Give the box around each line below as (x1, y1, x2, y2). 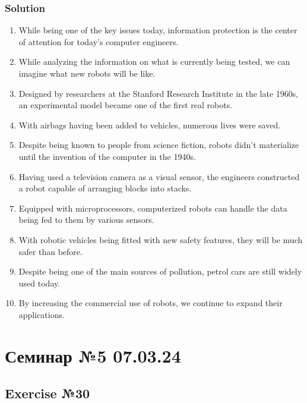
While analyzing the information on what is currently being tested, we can (18, 55, 290, 68)
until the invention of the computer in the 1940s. (18, 150, 196, 162)
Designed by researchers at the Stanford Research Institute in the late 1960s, (18, 87, 299, 99)
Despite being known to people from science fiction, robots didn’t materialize (18, 138, 299, 151)
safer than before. (18, 245, 83, 257)
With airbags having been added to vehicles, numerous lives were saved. (18, 118, 281, 131)
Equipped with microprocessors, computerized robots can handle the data (18, 201, 287, 214)
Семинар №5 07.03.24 (5, 343, 181, 367)
